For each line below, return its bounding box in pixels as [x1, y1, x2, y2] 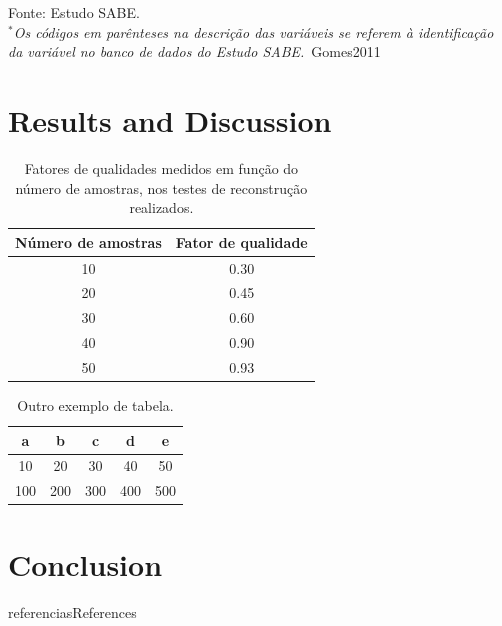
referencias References [8, 601, 137, 622]
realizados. [129, 197, 194, 218]
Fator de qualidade [175, 231, 308, 252]
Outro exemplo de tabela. [17, 395, 174, 415]
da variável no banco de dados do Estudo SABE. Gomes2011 [8, 41, 381, 62]
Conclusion [8, 543, 163, 584]
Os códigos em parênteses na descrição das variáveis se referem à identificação [13, 21, 494, 42]
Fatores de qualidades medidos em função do [24, 157, 299, 178]
